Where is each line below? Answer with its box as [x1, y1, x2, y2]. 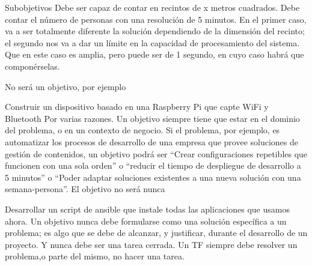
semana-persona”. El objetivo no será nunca [5, 183, 165, 195]
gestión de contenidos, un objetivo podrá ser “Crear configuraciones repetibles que [5, 147, 308, 160]
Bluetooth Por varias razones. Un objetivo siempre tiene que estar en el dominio [5, 112, 300, 124]
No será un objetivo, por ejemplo [5, 80, 126, 92]
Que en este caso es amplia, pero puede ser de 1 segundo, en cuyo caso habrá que [5, 48, 304, 61]
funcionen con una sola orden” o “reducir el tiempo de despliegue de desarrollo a [5, 159, 301, 172]
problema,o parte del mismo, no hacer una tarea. [5, 250, 185, 262]
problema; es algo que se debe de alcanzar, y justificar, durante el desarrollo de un [5, 226, 308, 239]
